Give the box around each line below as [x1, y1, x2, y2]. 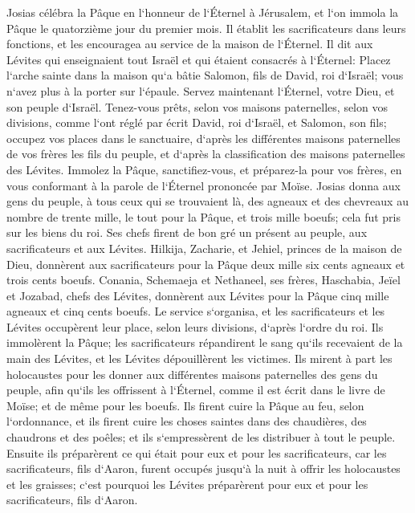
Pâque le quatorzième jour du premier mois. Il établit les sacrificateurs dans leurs [6, 19, 406, 36]
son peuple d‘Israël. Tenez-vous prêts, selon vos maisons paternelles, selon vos [6, 98, 388, 115]
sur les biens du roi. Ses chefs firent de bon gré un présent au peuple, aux [6, 224, 368, 241]
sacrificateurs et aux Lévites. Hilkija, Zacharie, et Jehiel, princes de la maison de [6, 239, 402, 256]
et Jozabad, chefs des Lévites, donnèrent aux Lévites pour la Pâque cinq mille [6, 287, 389, 303]
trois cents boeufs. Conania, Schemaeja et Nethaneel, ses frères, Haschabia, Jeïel [6, 271, 401, 288]
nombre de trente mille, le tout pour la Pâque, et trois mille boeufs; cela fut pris [6, 208, 401, 225]
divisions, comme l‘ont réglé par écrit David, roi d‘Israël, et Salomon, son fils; [6, 114, 387, 131]
